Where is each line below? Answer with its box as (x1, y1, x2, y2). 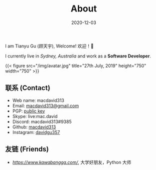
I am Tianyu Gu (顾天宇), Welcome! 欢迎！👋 (5, 43, 94, 49)
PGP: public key (12, 108, 45, 114)
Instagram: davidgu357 (12, 129, 60, 135)
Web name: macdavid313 (12, 97, 65, 103)
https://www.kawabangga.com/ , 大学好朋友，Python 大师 (12, 159, 131, 165)
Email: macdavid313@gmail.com (12, 102, 79, 108)
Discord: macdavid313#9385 (12, 118, 72, 124)
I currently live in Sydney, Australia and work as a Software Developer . (5, 53, 151, 59)
